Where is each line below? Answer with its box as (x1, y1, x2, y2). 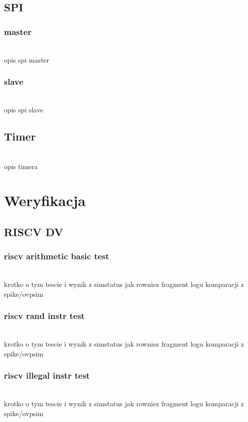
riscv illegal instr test (4, 369, 90, 382)
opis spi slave (4, 105, 43, 114)
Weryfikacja (4, 190, 86, 211)
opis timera (4, 161, 38, 172)
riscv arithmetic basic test (4, 250, 109, 262)
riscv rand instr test (4, 310, 85, 322)
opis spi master (4, 54, 50, 65)
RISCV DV (4, 224, 63, 239)
